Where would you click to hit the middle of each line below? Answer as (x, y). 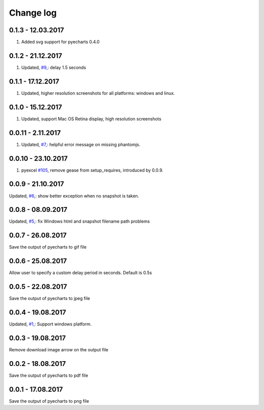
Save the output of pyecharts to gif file (48, 247)
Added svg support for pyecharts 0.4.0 (60, 42)
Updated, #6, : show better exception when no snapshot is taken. (74, 196)
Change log (33, 13)
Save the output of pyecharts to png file (49, 401)
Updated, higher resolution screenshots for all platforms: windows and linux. (98, 93)
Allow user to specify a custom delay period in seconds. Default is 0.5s (80, 273)
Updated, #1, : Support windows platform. (50, 324)
